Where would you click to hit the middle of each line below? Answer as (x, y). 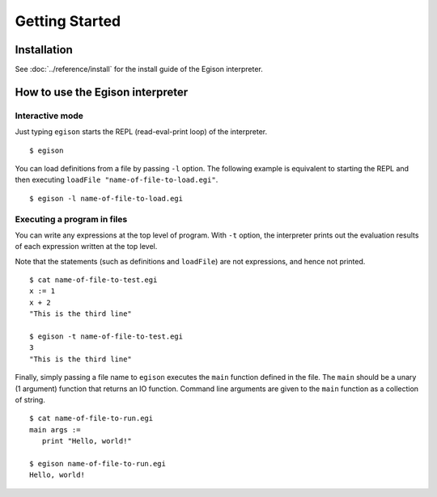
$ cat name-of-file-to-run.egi (91, 419)
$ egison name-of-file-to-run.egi (98, 463)
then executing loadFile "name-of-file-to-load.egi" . (117, 180)
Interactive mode (49, 116)
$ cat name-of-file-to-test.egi (93, 280)
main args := (55, 430)
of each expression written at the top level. (86, 246)
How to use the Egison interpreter (102, 92)
